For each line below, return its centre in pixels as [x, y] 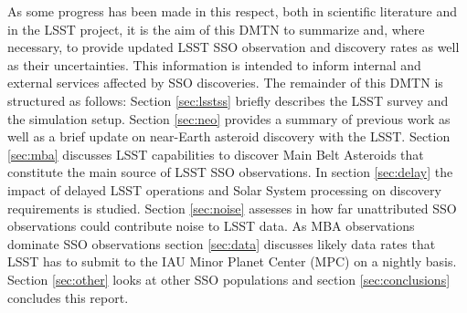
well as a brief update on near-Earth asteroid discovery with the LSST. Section [229, 136]
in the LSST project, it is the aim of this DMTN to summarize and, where [216, 29]
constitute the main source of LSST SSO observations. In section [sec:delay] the [230, 172]
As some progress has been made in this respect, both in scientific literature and [232, 11]
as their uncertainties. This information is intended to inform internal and [214, 64]
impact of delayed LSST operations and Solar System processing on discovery [224, 189]
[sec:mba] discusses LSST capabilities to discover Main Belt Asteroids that [216, 154]
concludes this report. [68, 297]
